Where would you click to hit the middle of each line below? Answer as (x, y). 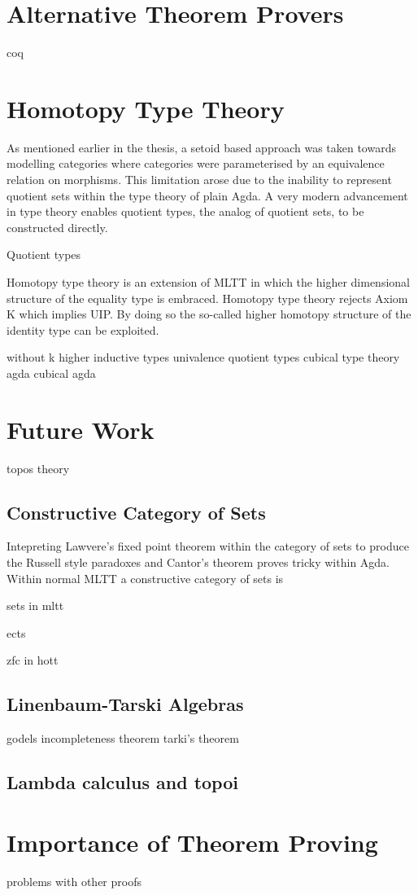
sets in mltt (35, 605)
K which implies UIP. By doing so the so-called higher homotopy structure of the (209, 314)
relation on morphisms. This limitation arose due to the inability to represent (199, 180)
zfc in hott (33, 660)
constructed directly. (57, 227)
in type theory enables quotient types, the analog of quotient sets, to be (185, 211)
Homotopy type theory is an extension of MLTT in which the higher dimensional (208, 282)
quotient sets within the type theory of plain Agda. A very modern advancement (207, 195)
